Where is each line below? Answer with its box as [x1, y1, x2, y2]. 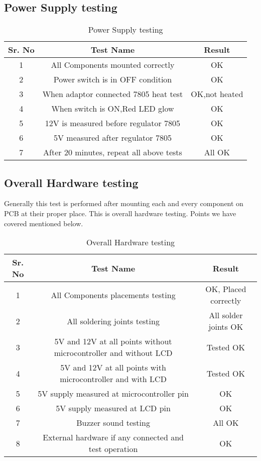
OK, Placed [205, 283, 246, 295]
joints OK [208, 321, 243, 333]
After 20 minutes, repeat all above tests [43, 146, 182, 158]
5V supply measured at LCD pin [56, 402, 171, 414]
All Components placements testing [51, 289, 176, 301]
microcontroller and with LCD [60, 373, 167, 385]
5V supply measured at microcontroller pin [38, 388, 189, 400]
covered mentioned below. [4, 218, 83, 228]
